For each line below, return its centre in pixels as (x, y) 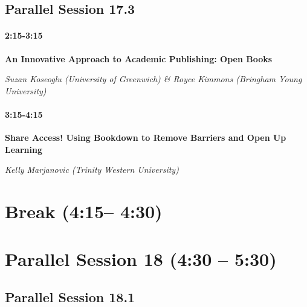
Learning (24, 149)
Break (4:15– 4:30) (84, 211)
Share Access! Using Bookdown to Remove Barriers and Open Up (146, 137)
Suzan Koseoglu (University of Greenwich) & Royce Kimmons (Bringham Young (153, 79)
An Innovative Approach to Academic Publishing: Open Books (139, 58)
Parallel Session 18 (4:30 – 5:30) (141, 258)
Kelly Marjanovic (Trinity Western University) (92, 170)
